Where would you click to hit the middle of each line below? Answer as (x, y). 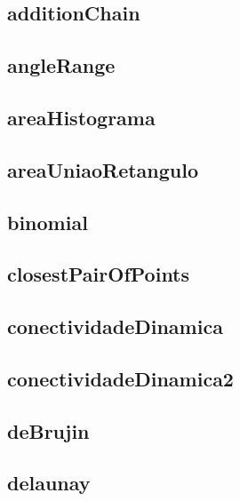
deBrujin (48, 430)
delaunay (49, 483)
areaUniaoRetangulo (103, 169)
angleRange (61, 65)
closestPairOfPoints (99, 274)
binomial (48, 222)
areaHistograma (81, 117)
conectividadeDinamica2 (120, 378)
